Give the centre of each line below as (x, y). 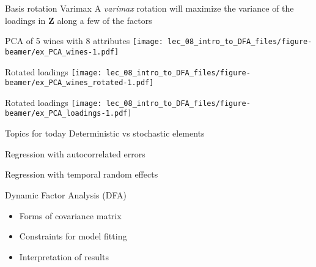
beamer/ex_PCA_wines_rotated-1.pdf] (79, 83)
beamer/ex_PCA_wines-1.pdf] (62, 52)
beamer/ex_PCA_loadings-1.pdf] (68, 114)
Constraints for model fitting (73, 236)
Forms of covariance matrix (70, 215)
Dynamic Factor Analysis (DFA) (66, 194)
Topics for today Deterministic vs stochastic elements (105, 133)
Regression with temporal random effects (82, 174)
